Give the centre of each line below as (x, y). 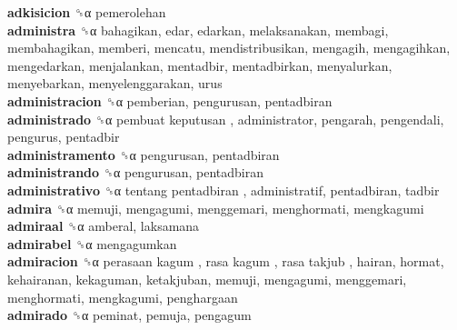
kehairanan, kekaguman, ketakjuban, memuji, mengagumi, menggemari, (207, 279)
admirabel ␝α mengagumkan (92, 243)
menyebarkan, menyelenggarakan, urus (115, 83)
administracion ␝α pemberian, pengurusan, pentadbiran (170, 100)
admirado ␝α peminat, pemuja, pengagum (129, 315)
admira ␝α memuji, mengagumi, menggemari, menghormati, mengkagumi (216, 208)
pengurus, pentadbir (64, 137)
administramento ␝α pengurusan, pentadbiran (144, 154)
